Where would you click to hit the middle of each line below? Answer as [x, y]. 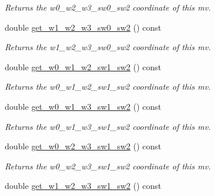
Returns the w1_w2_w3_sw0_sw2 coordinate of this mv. [108, 47]
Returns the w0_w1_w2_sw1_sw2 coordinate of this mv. [108, 86]
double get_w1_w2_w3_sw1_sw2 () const [83, 186]
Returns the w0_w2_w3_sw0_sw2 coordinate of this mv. [108, 7]
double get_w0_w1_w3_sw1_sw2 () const [83, 106]
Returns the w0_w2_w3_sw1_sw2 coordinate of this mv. [108, 166]
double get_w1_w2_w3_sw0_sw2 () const [83, 27]
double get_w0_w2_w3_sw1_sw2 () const [83, 146]
